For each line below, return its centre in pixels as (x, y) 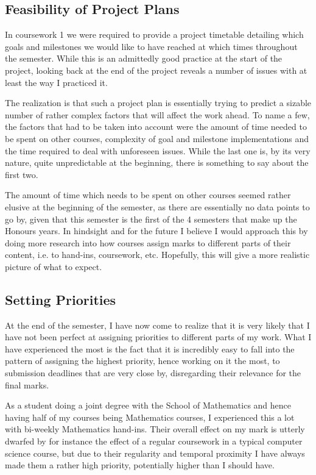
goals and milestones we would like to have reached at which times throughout (151, 46)
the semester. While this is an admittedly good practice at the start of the (144, 58)
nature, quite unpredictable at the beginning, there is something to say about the (157, 162)
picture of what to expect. (54, 266)
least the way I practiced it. (56, 82)
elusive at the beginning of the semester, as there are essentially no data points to (157, 206)
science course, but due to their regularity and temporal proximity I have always (155, 453)
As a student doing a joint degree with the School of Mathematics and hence (148, 405)
